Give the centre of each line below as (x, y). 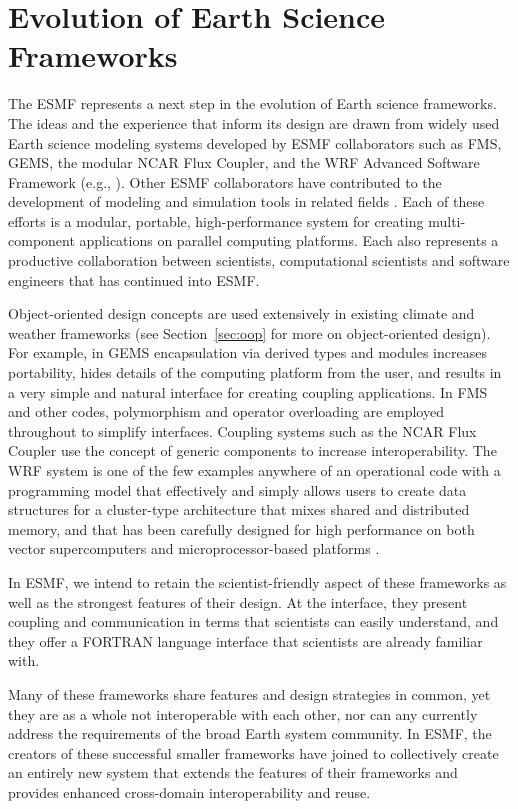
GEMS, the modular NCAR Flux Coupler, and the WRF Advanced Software (244, 162)
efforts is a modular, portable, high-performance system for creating (216, 220)
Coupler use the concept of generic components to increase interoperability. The (252, 450)
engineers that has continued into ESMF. (134, 279)
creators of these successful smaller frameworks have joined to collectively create (253, 752)
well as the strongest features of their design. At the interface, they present (238, 601)
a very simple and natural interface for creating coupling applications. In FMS (248, 391)
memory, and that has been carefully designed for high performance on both (241, 528)
